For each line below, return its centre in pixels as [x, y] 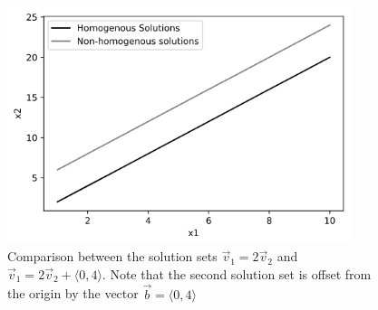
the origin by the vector [73, 293]
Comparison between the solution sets [112, 256]
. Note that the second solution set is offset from [237, 273]
